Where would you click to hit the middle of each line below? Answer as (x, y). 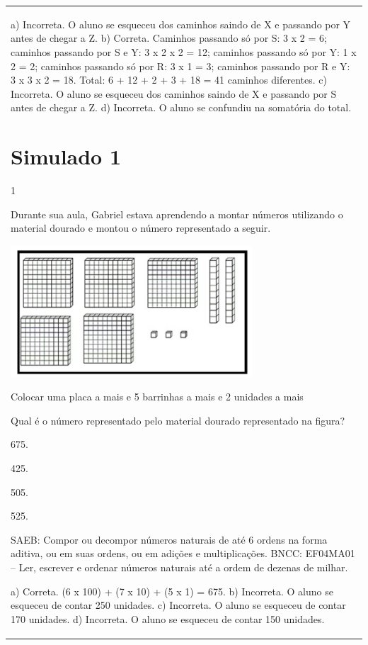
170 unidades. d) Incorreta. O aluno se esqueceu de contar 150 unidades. (168, 618)
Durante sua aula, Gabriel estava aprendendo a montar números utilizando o (177, 214)
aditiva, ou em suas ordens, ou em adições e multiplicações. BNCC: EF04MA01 (183, 553)
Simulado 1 (66, 156)
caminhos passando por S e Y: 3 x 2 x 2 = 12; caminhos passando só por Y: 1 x (184, 51)
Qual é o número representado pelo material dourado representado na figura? (178, 420)
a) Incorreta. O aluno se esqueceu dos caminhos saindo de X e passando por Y (181, 24)
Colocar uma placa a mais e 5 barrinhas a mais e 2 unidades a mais (157, 397)
